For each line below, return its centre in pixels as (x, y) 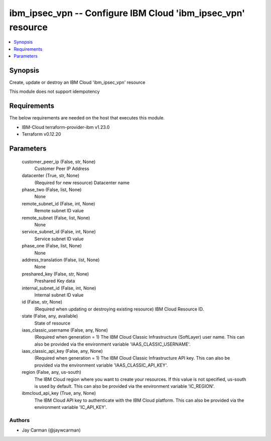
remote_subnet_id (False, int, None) (58, 204)
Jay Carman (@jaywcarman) (51, 430)
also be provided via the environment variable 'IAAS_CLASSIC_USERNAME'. (112, 344)
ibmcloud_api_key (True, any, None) (59, 393)
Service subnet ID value (59, 239)
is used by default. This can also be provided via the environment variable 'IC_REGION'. (125, 386)
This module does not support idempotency (54, 92)
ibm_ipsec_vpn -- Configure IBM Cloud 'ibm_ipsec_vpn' (127, 13)
